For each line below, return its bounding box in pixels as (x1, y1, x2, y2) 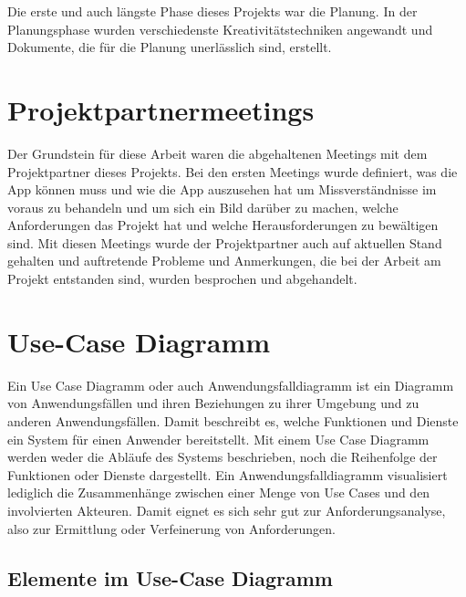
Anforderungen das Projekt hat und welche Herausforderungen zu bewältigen (7, 215, 439, 235)
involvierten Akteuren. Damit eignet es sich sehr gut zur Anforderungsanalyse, (7, 500, 446, 519)
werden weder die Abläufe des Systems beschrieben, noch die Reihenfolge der (7, 447, 438, 466)
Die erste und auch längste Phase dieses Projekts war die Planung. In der (7, 2, 418, 20)
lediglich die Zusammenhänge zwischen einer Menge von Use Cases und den (7, 483, 430, 502)
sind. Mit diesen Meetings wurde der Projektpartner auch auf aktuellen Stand (7, 233, 442, 252)
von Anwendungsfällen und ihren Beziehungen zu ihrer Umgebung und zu (7, 393, 419, 413)
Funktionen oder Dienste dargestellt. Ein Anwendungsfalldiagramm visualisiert (7, 465, 448, 484)
